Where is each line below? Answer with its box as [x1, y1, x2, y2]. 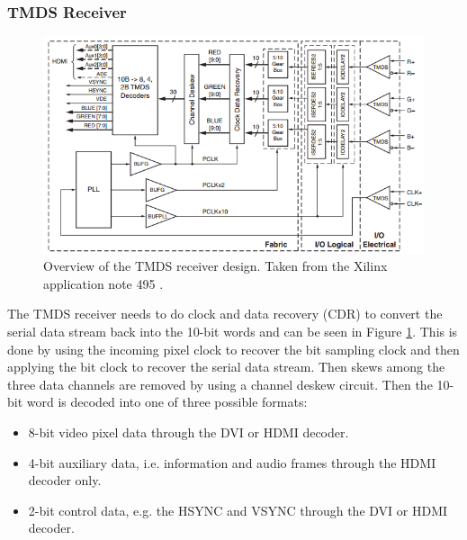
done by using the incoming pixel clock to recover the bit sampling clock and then [7, 339, 460, 358]
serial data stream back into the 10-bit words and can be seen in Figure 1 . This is [7, 322, 458, 341]
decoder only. [28, 471, 102, 490]
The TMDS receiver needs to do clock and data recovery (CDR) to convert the [7, 304, 443, 323]
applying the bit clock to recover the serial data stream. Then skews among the [7, 357, 445, 376]
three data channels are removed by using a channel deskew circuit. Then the [7, 374, 433, 393]
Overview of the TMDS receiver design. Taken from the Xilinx [43, 256, 388, 275]
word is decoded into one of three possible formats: [26, 392, 308, 411]
